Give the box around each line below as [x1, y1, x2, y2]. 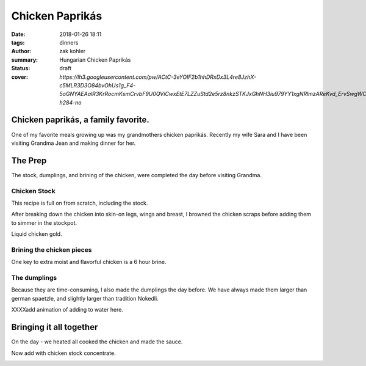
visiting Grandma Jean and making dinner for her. [11, 139, 136, 147]
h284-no [59, 98, 82, 106]
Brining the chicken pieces [11, 245, 92, 254]
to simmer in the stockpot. [11, 219, 77, 226]
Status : [11, 65, 30, 72]
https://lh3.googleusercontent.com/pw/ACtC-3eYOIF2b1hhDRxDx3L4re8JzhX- [59, 73, 257, 81]
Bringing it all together [11, 322, 98, 332]
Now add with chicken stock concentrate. [11, 349, 116, 357]
